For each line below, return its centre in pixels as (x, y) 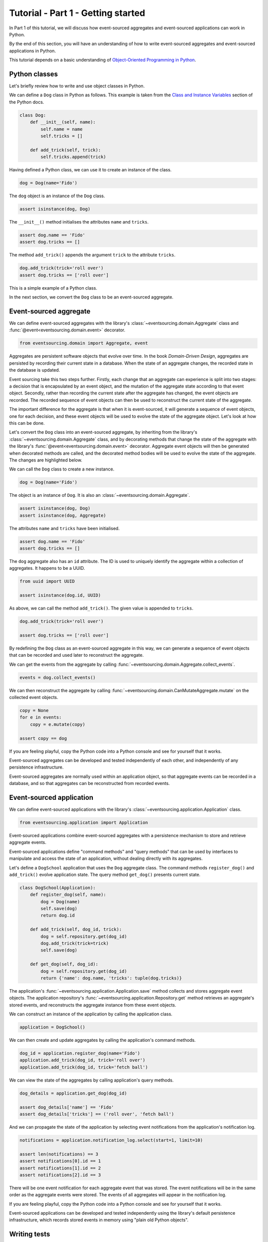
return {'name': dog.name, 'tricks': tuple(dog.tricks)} (111, 978)
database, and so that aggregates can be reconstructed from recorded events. (90, 783)
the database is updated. (35, 370)
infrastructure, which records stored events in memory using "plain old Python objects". (99, 1220)
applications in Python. (33, 51)
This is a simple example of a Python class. (53, 288)
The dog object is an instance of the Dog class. (57, 196)
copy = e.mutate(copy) (58, 724)
